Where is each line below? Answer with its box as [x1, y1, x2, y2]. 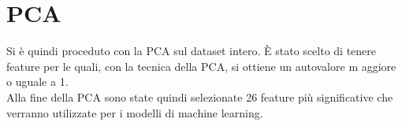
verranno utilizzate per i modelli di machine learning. [6, 104, 263, 120]
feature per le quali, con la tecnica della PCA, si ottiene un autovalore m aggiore [6, 57, 396, 74]
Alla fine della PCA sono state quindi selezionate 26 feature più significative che [6, 88, 393, 105]
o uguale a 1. [6, 73, 69, 90]
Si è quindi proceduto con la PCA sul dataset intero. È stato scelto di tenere [6, 43, 377, 59]
